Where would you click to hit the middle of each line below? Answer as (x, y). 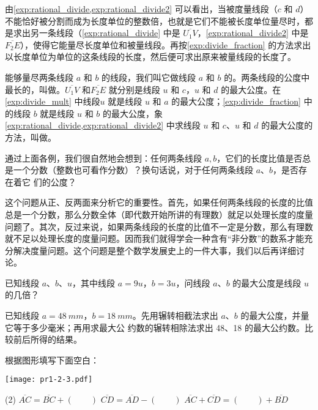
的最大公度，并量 (275, 315)
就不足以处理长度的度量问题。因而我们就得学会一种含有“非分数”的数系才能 (155, 238)
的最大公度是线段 (267, 282)
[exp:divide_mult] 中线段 (53, 101)
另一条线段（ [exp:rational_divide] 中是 (105, 33)
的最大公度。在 (251, 89)
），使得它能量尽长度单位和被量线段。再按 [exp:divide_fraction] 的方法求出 (166, 44)
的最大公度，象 (133, 113)
